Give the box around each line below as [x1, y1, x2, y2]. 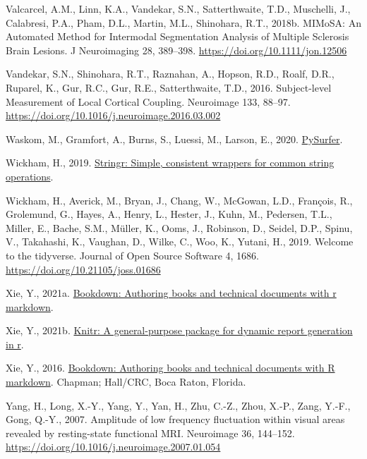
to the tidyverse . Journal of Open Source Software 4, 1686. [6, 247, 260, 262]
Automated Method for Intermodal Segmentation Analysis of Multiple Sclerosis [6, 29, 349, 44]
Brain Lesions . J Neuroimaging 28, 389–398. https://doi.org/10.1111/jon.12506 [6, 42, 347, 57]
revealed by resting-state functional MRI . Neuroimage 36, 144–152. [6, 425, 295, 440]
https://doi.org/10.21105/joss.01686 [6, 262, 161, 276]
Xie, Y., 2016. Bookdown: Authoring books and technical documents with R [6, 360, 335, 375]
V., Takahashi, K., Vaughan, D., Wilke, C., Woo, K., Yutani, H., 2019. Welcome [6, 234, 354, 249]
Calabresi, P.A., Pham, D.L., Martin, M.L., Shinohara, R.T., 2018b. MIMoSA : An [6, 15, 361, 30]
